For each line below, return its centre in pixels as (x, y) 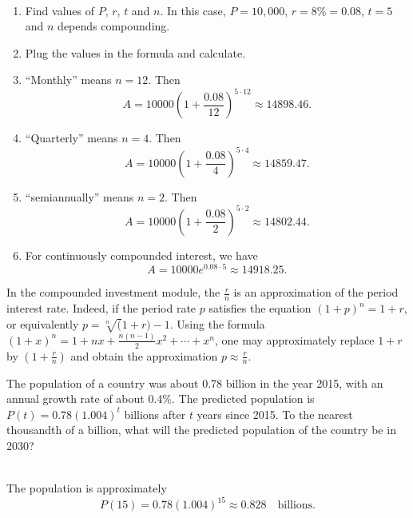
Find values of (60, 10)
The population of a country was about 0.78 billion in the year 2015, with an (195, 383)
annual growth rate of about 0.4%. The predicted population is (161, 398)
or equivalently (43, 323)
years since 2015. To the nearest (275, 414)
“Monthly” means (68, 80)
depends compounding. (114, 26)
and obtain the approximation (144, 355)
